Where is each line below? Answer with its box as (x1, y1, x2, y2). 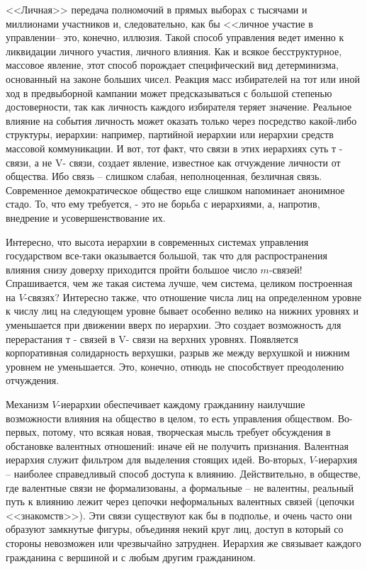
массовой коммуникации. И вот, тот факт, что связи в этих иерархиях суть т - (6, 140, 343, 155)
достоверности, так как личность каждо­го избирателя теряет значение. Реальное (6, 99, 352, 114)
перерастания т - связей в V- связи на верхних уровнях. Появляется (6, 331, 299, 346)
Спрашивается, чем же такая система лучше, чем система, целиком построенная (6, 276, 353, 291)
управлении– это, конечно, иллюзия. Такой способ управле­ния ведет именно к (6, 30, 344, 45)
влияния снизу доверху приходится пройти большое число (6, 261, 257, 276)
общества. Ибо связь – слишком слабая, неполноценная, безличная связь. (6, 169, 322, 184)
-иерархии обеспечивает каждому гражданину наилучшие (57, 397, 305, 412)
